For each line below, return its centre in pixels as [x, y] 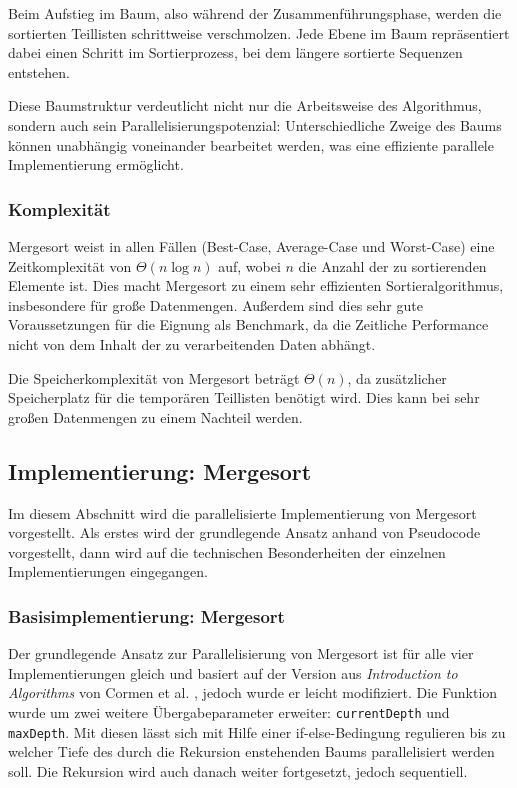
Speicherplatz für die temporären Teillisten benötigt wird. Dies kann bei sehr [244, 397]
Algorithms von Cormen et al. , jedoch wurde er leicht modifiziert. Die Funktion [253, 692]
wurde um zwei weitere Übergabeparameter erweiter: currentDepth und [229, 711]
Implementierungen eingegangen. [108, 571]
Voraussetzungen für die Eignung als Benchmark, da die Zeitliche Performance [248, 324]
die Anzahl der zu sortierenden [392, 265]
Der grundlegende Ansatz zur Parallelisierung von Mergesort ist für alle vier [241, 653]
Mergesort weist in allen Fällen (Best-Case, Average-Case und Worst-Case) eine [251, 245]
